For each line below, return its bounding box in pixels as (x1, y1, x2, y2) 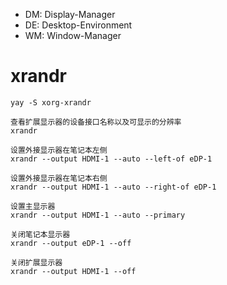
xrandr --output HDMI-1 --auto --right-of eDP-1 (10, 182, 217, 192)
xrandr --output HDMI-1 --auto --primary (10, 210, 186, 220)
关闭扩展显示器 (10, 257, 63, 268)
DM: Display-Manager (24, 9, 116, 20)
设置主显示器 (10, 201, 56, 211)
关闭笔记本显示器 (10, 229, 71, 239)
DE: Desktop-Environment (24, 19, 133, 31)
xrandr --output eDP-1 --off (10, 238, 132, 248)
